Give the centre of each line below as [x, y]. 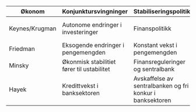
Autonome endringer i [92, 25]
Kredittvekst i [80, 86]
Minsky [19, 65]
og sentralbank [154, 69]
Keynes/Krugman [33, 28]
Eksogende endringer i [93, 45]
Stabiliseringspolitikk [164, 11]
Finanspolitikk [152, 28]
